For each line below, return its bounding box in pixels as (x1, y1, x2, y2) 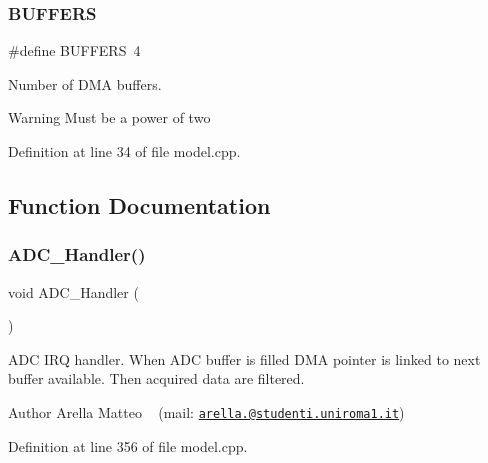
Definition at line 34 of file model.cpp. (8, 141, 241, 161)
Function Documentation (8, 189, 271, 220)
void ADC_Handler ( (8, 281, 139, 302)
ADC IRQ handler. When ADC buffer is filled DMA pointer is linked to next (8, 348, 481, 369)
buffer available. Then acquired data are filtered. (8, 368, 305, 389)
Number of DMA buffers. (8, 73, 162, 94)
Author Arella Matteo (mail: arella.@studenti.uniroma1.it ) (8, 401, 405, 422)
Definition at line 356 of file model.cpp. (8, 435, 248, 456)
